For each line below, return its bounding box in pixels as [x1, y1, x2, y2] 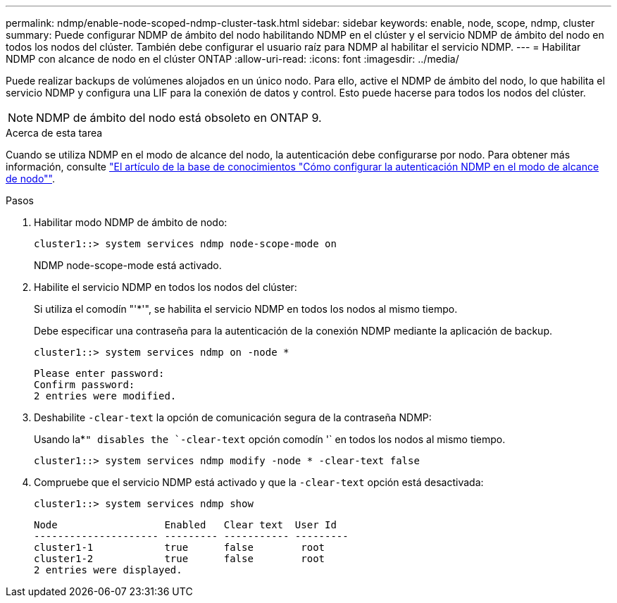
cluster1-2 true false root [34, 553, 325, 564]
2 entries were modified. [34, 390, 177, 402]
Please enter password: [34, 368, 165, 379]
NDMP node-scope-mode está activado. [34, 259, 222, 271]
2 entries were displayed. [34, 564, 182, 576]
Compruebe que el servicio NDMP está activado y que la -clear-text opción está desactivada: [34, 476, 484, 488]
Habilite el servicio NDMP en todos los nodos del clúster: [34, 281, 297, 293]
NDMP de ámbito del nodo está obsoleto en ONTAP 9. [36, 111, 322, 125]
